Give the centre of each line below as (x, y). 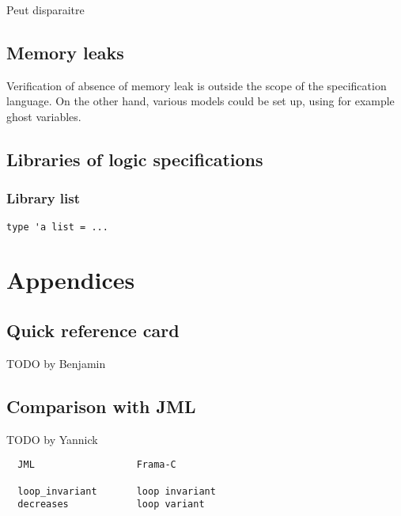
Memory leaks (65, 52)
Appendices (71, 280)
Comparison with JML (101, 406)
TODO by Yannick (52, 439)
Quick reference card (93, 330)
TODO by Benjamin (56, 363)
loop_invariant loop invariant (117, 491)
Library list (44, 198)
